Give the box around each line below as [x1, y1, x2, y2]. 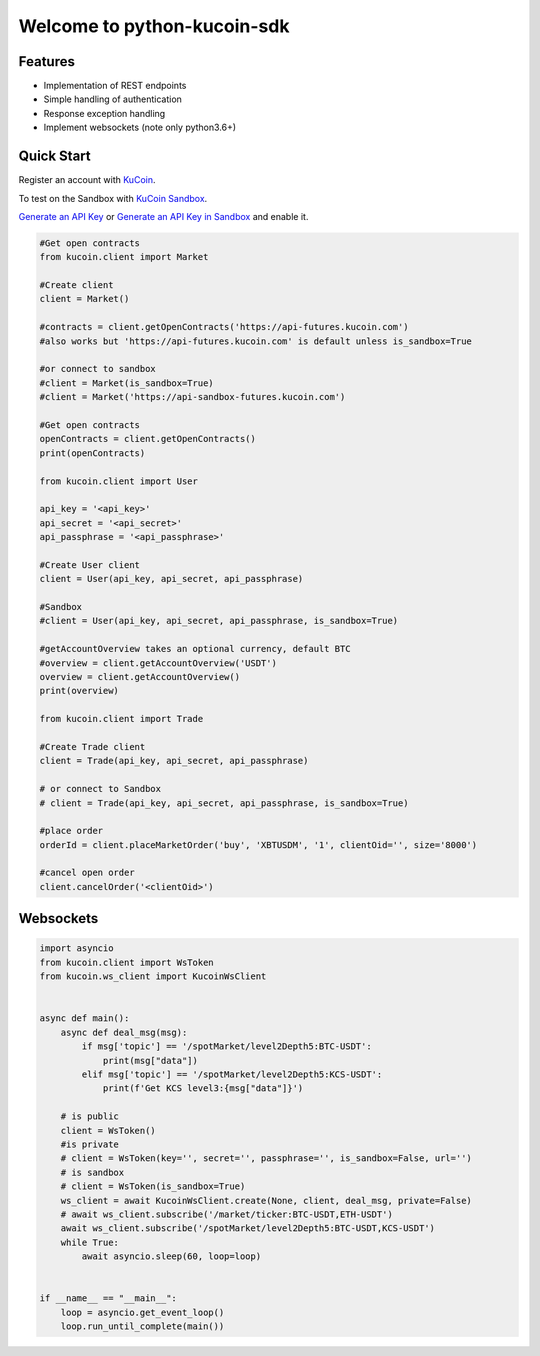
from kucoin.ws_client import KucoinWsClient [39, 971, 267, 982]
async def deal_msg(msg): [60, 1026, 188, 1038]
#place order [39, 825, 104, 837]
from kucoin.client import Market [39, 251, 209, 263]
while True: [60, 1236, 120, 1248]
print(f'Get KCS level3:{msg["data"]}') [102, 1083, 304, 1094]
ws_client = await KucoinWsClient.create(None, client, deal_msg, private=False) [60, 1195, 472, 1206]
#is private [60, 1138, 120, 1150]
